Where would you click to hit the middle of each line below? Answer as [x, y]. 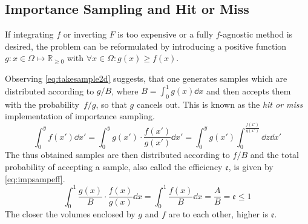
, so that [111, 104]
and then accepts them [249, 91]
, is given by [251, 166]
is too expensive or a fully [165, 34]
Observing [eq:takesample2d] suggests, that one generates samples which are [146, 78]
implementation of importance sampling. [80, 116]
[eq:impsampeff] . [35, 178]
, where [125, 91]
